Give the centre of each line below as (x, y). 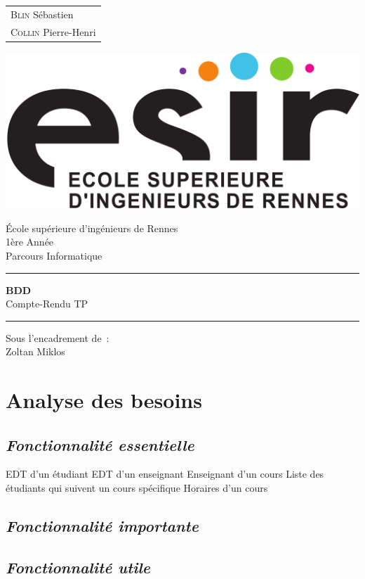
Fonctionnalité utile (78, 567)
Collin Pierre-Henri (53, 31)
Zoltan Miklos (35, 351)
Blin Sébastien (42, 14)
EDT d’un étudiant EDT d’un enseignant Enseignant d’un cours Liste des (165, 474)
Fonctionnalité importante (102, 526)
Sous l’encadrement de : (58, 337)
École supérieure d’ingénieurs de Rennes (92, 228)
